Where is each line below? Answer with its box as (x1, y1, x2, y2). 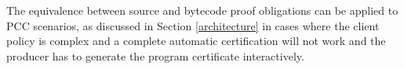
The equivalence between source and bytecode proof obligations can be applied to (6, 2, 399, 18)
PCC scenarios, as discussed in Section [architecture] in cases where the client (6, 17, 380, 33)
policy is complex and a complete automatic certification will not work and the (6, 33, 386, 49)
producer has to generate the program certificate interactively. (6, 47, 304, 64)
